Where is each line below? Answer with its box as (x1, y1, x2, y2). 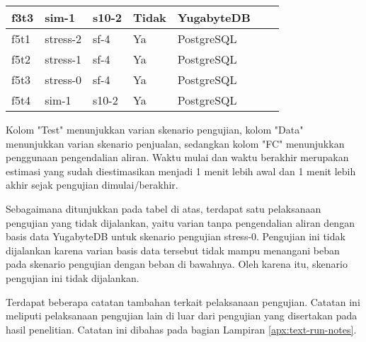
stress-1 (45, 51, 82, 67)
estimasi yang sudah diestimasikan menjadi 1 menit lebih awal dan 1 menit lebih (6, 163, 356, 178)
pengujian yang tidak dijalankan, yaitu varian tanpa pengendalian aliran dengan (6, 215, 355, 230)
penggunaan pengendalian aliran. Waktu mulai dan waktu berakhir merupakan (6, 150, 349, 165)
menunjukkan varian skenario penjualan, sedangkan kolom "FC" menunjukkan (6, 136, 345, 151)
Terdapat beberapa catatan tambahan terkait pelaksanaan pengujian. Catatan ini (6, 294, 360, 309)
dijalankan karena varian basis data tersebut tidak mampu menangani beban (6, 242, 340, 257)
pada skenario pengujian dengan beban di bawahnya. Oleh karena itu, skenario (6, 256, 348, 271)
